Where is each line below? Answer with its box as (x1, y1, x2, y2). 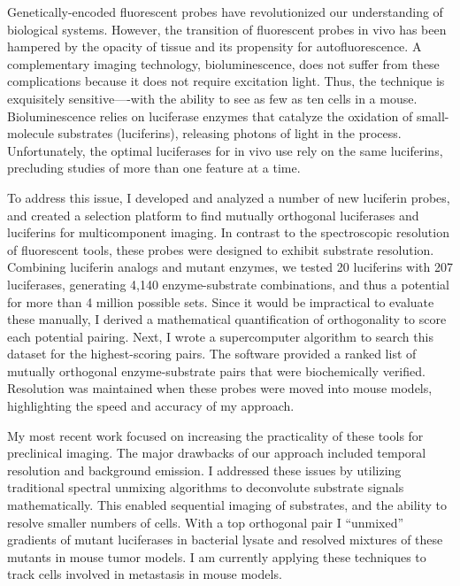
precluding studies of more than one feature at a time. (7, 158, 301, 177)
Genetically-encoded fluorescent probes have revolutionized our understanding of (7, 3, 443, 20)
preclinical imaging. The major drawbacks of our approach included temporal (7, 443, 426, 462)
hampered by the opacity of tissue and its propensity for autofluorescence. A (7, 37, 422, 56)
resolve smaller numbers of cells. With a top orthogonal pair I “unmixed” (7, 513, 404, 531)
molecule (7, 124, 54, 143)
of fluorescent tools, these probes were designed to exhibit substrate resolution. (7, 240, 434, 258)
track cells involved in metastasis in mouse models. (7, 565, 282, 583)
